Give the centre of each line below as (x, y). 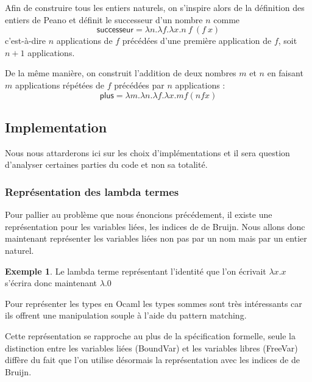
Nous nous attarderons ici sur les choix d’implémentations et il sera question (147, 152)
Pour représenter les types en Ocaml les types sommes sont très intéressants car (154, 303)
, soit (288, 41)
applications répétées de (59, 85)
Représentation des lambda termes (92, 191)
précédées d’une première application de (197, 41)
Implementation (56, 127)
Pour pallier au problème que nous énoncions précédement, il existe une (139, 214)
